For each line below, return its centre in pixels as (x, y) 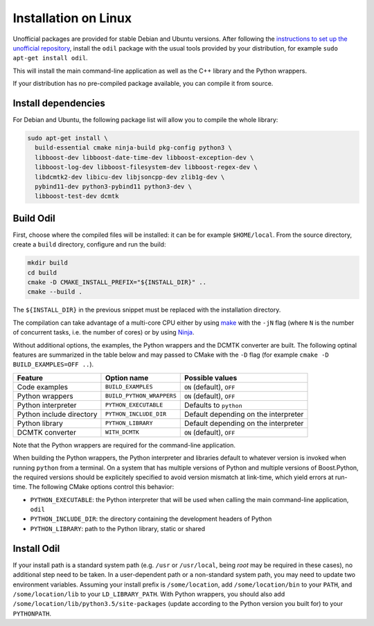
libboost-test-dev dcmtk (77, 196)
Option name (127, 377)
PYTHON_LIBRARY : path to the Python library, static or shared (118, 528)
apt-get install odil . (50, 58)
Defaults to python (213, 405)
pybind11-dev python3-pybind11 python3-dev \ (113, 186)
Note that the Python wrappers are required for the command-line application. (124, 445)
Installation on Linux (72, 18)
